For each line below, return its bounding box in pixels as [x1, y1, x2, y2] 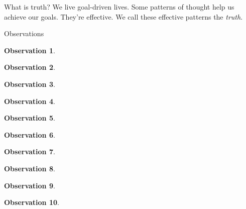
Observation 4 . [4, 95, 55, 106]
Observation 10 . [4, 197, 59, 207]
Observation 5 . [4, 113, 55, 123]
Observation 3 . [4, 78, 55, 89]
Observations [4, 28, 44, 39]
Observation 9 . [4, 180, 55, 190]
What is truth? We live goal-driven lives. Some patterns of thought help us [4, 2, 234, 12]
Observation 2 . [4, 62, 55, 72]
